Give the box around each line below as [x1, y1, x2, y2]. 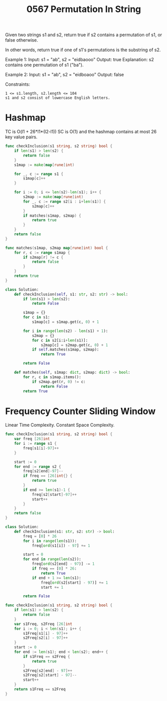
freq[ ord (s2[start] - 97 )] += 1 [40, 580, 108, 585]
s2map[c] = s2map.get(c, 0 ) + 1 [40, 342, 108, 347]
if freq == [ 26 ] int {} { [23, 473, 72, 478]
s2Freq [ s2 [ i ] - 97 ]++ [23, 635, 68, 640]
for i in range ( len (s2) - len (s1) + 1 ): [23, 328, 108, 333]
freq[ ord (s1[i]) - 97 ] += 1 [31, 543, 91, 548]
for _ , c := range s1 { [14, 171, 64, 177]
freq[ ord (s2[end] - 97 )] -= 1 [31, 562, 95, 567]
